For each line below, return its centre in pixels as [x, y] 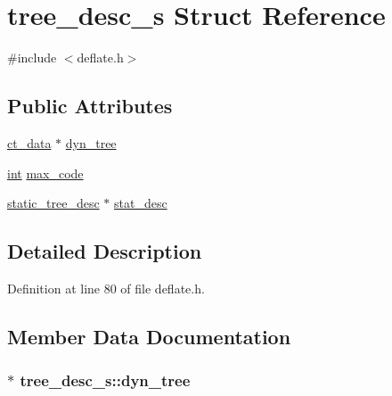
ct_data [29, 142]
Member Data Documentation [149, 336]
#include [32, 58]
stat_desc [140, 203]
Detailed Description [105, 251]
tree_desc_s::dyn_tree [105, 380]
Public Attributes [90, 106]
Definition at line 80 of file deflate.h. [106, 288]
